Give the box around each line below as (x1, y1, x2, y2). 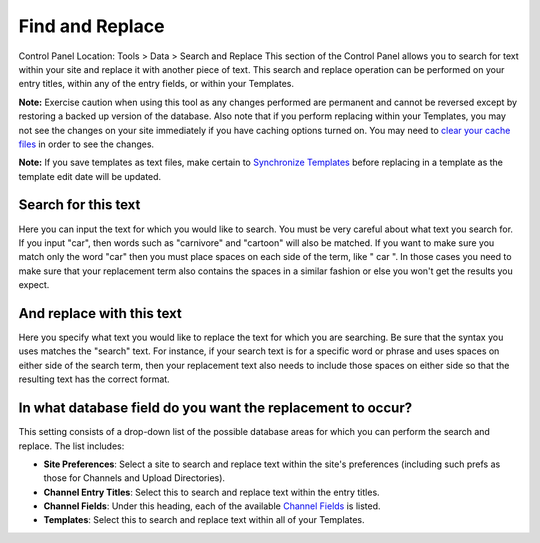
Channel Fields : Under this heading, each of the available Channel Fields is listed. (43, 500, 381, 512)
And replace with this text (18, 305, 182, 322)
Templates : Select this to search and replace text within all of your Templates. (43, 514, 365, 526)
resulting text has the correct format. (18, 373, 170, 385)
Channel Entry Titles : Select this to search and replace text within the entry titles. (43, 486, 380, 498)
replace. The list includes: (18, 440, 125, 452)
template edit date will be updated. (18, 170, 162, 182)
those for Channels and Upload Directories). (43, 472, 225, 484)
